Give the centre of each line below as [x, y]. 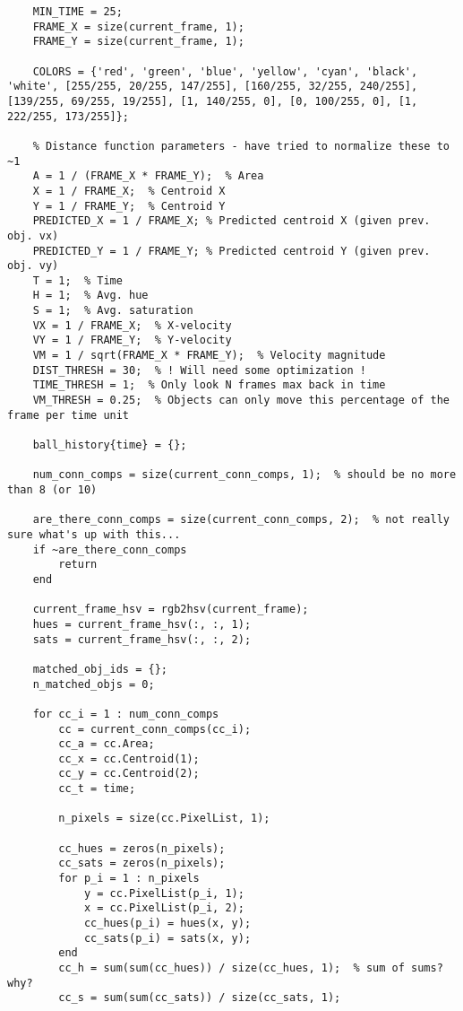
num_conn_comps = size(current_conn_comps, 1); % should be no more [244, 475]
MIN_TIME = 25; [77, 12]
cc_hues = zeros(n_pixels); [142, 848]
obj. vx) [33, 235]
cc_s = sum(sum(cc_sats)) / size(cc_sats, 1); [200, 998]
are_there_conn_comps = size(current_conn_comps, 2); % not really [241, 520]
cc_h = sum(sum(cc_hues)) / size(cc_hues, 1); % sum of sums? [251, 968]
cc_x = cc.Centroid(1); [129, 758]
